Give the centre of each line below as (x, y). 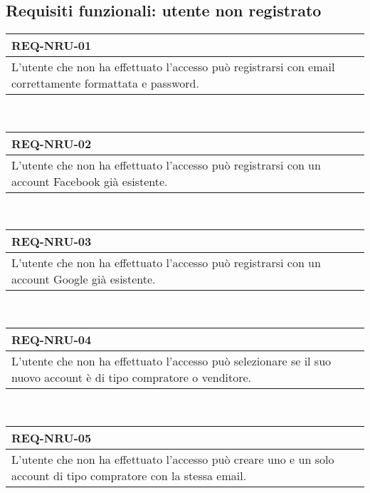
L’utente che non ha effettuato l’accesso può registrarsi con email (173, 67)
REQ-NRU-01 (52, 46)
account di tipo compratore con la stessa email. (129, 475)
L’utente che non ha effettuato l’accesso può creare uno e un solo (173, 459)
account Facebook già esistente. (90, 181)
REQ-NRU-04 (52, 339)
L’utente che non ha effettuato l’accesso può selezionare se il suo (171, 360)
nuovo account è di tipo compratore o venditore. (132, 377)
